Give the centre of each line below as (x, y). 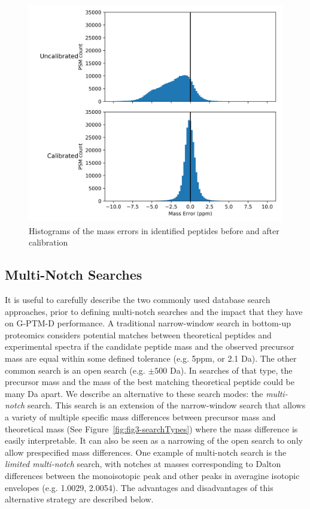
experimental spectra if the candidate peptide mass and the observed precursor (150, 346)
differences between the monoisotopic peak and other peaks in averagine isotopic (152, 476)
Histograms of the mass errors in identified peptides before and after (154, 230)
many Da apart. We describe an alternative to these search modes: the (134, 393)
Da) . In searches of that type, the (231, 370)
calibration (48, 242)
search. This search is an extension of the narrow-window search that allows (166, 405)
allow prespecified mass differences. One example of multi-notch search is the (146, 452)
